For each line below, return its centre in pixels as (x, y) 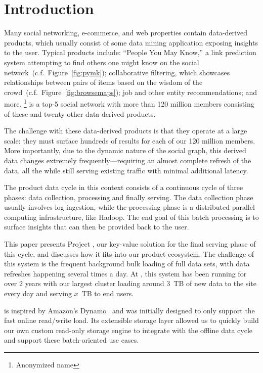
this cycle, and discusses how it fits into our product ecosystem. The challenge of (129, 253)
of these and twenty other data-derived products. (80, 113)
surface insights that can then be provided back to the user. (97, 227)
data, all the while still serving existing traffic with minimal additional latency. (126, 170)
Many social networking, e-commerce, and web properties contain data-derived (126, 33)
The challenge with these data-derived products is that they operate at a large (126, 131)
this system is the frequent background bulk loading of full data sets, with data (127, 264)
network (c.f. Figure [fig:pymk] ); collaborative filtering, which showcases (117, 72)
